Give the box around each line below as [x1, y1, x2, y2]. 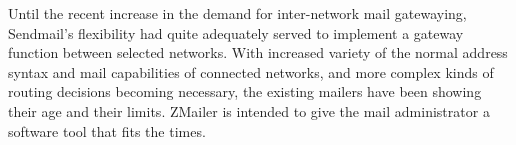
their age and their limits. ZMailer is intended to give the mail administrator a [8, 100, 490, 121]
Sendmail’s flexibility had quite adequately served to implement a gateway [8, 22, 464, 43]
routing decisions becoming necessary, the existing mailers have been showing [8, 81, 482, 102]
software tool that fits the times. [8, 120, 206, 141]
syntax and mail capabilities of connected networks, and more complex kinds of [8, 61, 494, 82]
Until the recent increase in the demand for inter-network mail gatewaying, [8, 3, 467, 23]
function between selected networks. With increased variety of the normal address [8, 42, 508, 63]
